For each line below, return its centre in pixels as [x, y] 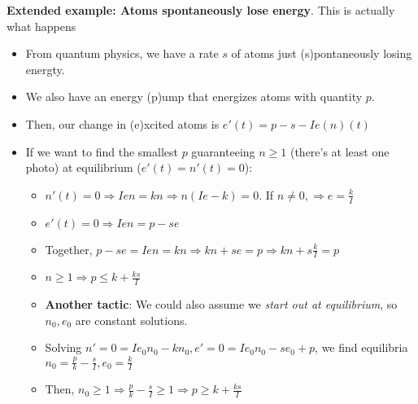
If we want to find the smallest [102, 151]
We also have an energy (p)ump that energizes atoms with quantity [194, 97]
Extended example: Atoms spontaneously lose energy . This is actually [201, 10]
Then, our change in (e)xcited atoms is [122, 123]
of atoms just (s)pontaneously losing [322, 53]
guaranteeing [223, 151]
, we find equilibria [361, 347]
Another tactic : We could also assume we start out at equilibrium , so [221, 304]
